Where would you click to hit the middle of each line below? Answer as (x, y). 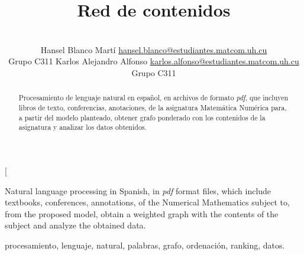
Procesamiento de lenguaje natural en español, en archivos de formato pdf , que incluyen (153, 98)
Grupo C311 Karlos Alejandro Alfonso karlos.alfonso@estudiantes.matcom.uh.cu (154, 61)
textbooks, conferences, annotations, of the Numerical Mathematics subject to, (147, 202)
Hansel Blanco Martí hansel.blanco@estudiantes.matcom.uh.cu (154, 49)
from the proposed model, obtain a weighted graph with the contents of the (142, 213)
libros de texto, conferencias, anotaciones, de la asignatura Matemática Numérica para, (153, 107)
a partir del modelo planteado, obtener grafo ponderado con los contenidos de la (142, 117)
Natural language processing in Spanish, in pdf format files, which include (138, 190)
